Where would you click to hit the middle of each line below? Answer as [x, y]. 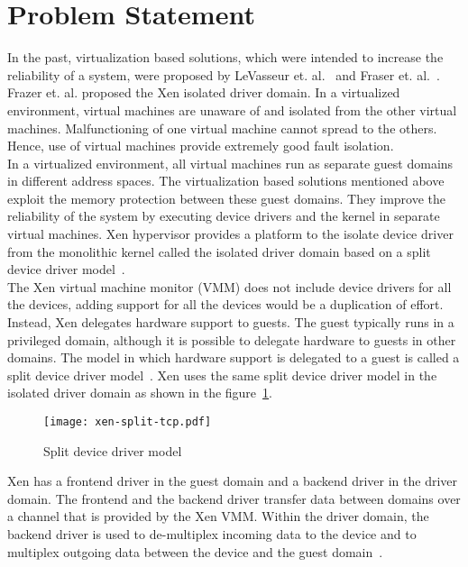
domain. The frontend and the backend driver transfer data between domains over [234, 498]
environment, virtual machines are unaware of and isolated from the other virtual [232, 110]
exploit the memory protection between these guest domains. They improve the [227, 198]
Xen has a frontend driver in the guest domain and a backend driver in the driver [233, 481]
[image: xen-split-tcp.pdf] [128, 422]
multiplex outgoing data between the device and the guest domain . [195, 551]
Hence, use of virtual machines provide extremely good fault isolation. [201, 146]
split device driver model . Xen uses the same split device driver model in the [222, 375]
